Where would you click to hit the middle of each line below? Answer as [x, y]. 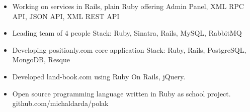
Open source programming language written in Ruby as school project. [121, 93]
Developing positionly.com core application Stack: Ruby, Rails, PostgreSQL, [129, 49]
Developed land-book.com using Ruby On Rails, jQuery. [99, 76]
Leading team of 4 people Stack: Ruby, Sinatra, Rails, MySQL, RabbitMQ [127, 33]
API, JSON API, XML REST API [66, 16]
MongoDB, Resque [41, 60]
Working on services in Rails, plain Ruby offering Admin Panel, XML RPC [128, 6]
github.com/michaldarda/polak [60, 103]
